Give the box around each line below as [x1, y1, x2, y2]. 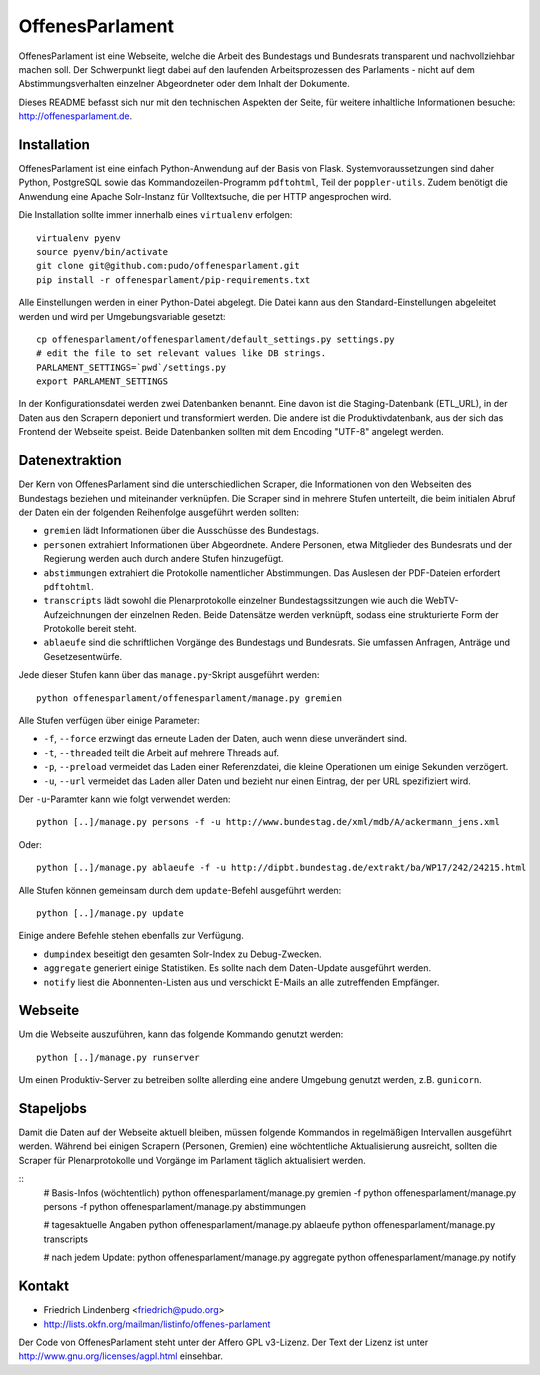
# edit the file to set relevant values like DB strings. [36, 348, 327, 359]
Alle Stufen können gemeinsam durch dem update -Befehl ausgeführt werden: [18, 884, 342, 896]
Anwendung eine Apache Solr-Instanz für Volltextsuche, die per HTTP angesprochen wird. [18, 190, 392, 202]
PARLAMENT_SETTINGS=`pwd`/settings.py [36, 361, 227, 373]
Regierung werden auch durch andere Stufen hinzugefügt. [43, 553, 284, 565]
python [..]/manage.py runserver [36, 1051, 200, 1063]
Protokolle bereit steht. [43, 623, 137, 635]
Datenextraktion [18, 452, 122, 469]
